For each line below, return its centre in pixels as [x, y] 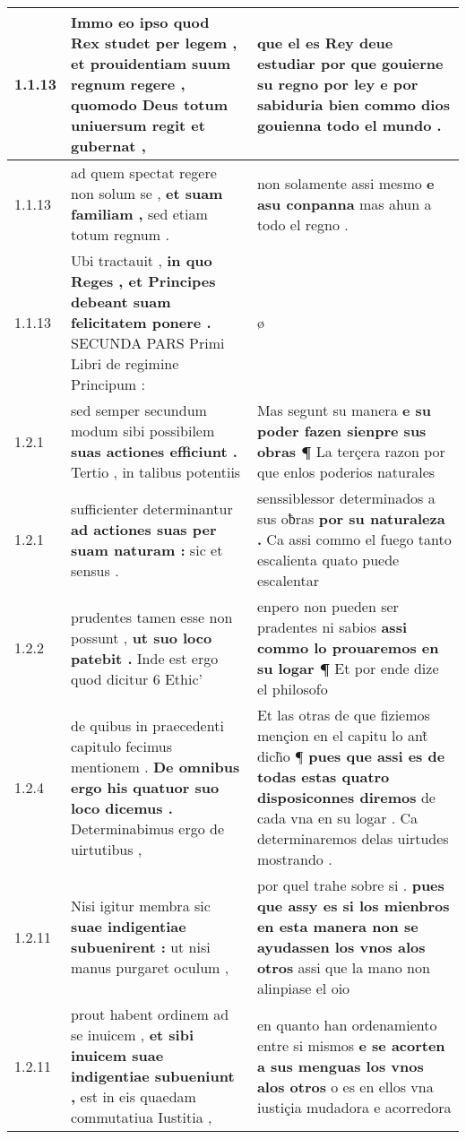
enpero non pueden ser [328, 606]
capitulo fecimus [121, 746]
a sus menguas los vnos [340, 1066]
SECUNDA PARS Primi [148, 343]
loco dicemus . [122, 807]
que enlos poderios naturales [346, 472]
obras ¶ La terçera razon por [351, 451]
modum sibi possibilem [143, 431]
